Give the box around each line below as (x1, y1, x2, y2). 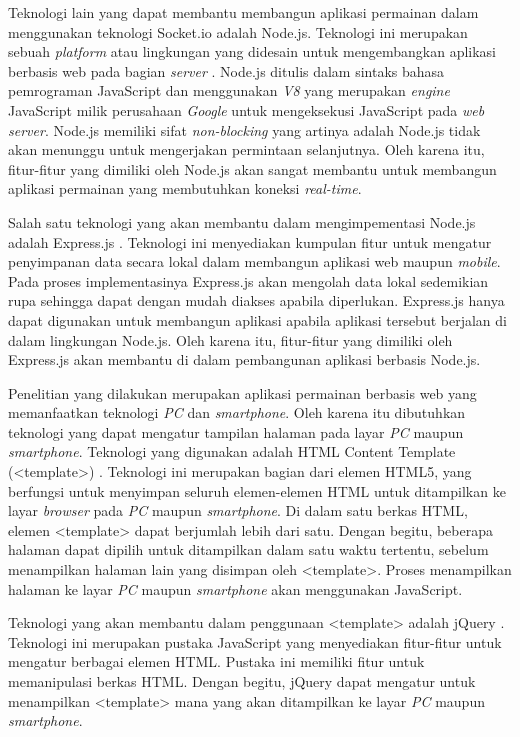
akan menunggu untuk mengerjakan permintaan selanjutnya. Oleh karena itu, (8, 139, 485, 160)
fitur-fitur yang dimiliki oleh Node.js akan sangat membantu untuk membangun (8, 158, 497, 179)
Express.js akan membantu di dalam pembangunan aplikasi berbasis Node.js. (8, 349, 481, 370)
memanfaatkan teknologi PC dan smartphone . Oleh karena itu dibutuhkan (8, 402, 466, 423)
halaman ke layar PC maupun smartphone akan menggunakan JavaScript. (8, 578, 463, 599)
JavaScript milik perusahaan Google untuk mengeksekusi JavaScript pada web (8, 99, 485, 120)
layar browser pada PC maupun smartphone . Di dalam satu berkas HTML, (8, 500, 468, 521)
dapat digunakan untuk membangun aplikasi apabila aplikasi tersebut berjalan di (8, 309, 507, 330)
